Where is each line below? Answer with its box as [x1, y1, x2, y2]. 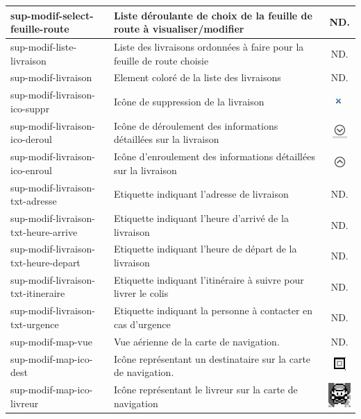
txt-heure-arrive [10, 224, 78, 239]
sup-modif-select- [10, 8, 94, 22]
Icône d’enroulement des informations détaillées [113, 149, 315, 164]
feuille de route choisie [113, 53, 209, 67]
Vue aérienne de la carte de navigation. [113, 334, 280, 348]
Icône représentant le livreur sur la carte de [113, 382, 298, 397]
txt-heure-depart [10, 255, 81, 269]
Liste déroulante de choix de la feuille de [113, 8, 312, 22]
